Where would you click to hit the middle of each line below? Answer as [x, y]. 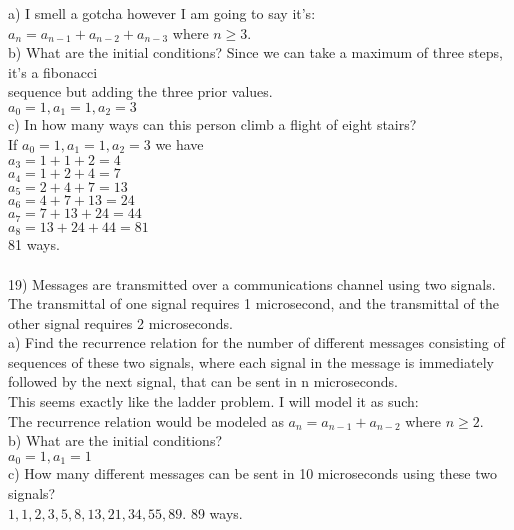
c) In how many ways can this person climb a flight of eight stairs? [212, 124]
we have [179, 144]
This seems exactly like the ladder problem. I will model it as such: [213, 401]
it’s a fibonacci [53, 71]
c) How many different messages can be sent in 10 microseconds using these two [253, 473]
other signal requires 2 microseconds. [120, 322]
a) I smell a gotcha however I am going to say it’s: [162, 13]
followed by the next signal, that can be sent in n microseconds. [203, 381]
